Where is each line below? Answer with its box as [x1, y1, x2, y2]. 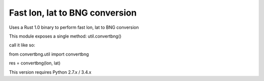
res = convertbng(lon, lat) [9, 60, 61, 66]
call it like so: [9, 42, 35, 48]
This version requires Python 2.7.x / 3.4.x [9, 69, 91, 75]
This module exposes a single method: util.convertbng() [9, 33, 122, 39]
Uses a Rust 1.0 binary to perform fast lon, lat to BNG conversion [9, 24, 139, 30]
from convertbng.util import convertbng [9, 51, 89, 57]
